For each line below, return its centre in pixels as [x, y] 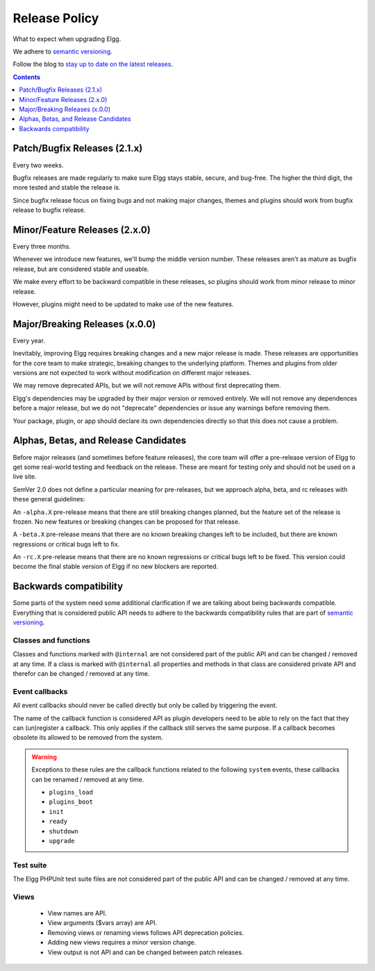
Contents [27, 77]
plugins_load [71, 792]
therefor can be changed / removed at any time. [81, 674]
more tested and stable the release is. [67, 188]
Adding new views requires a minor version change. [122, 943]
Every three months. [42, 247]
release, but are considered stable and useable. [81, 269]
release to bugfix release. [49, 210]
